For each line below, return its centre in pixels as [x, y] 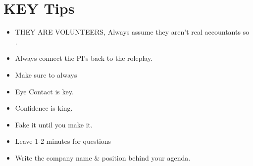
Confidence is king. [44, 108]
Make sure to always [46, 74]
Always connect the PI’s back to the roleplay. [84, 58]
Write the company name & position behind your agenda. [103, 157]
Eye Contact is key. [44, 91]
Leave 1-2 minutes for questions [63, 141]
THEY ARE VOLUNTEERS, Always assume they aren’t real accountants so [132, 32]
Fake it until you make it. [54, 124]
